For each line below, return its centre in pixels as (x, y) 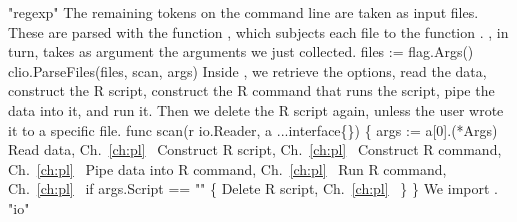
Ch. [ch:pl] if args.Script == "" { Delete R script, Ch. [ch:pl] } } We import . (253, 188)
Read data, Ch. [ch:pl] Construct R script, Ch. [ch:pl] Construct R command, (255, 149)
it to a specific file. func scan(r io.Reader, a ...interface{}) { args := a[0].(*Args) (253, 129)
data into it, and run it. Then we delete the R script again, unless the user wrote (256, 109)
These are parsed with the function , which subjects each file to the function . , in (258, 31)
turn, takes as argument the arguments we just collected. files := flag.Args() (241, 51)
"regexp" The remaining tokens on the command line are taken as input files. (243, 12)
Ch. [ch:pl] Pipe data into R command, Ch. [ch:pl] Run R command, (227, 168)
